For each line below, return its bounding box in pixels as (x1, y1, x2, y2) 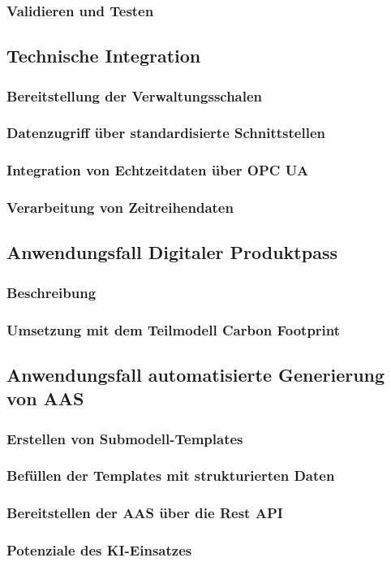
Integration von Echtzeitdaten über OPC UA (6, 160, 309, 180)
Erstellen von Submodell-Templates (6, 428, 243, 448)
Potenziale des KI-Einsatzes (6, 540, 192, 560)
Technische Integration (6, 43, 201, 68)
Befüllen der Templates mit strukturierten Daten (6, 465, 335, 486)
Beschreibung (6, 282, 97, 302)
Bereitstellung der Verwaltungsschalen (6, 85, 263, 106)
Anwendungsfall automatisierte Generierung (6, 361, 385, 387)
